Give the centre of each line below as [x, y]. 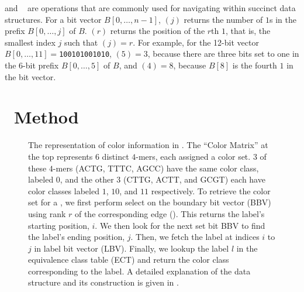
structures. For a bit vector [53, 19]
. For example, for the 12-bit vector [196, 42]
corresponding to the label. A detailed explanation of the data [139, 271]
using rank [47, 213]
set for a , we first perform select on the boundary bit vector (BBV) [150, 202]
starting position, [59, 225]
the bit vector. [30, 76]
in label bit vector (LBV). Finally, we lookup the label [132, 248]
